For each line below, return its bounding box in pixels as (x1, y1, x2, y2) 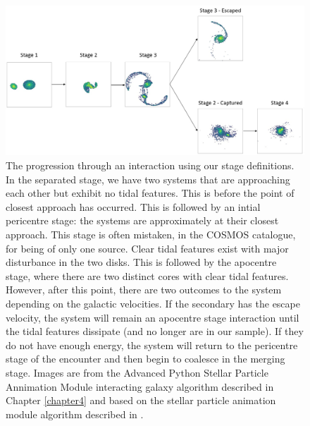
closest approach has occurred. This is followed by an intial (6, 199, 261, 214)
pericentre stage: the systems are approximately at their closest (6, 213, 279, 228)
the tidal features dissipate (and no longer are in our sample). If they (6, 324, 304, 339)
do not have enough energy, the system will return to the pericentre (6, 337, 298, 352)
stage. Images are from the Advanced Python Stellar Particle (6, 365, 268, 379)
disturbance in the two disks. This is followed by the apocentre (6, 255, 277, 269)
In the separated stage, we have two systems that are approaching (6, 171, 290, 186)
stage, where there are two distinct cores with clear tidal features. (6, 268, 289, 283)
